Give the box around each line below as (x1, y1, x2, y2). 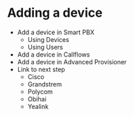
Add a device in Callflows (17, 50, 90, 59)
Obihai (27, 94, 47, 103)
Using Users (27, 43, 64, 51)
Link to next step (17, 65, 65, 73)
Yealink (27, 102, 49, 110)
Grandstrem (27, 80, 62, 88)
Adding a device (7, 5, 103, 21)
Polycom (27, 87, 53, 96)
